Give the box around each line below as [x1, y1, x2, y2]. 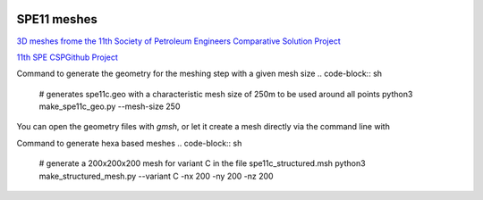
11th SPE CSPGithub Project [16, 52, 118, 62]
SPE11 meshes [16, 12, 97, 27]
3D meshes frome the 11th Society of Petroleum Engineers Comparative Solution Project [16, 36, 342, 46]
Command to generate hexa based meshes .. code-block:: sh [16, 137, 242, 148]
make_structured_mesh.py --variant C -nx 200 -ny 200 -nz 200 [38, 171, 274, 181]
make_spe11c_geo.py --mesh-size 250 [38, 101, 181, 112]
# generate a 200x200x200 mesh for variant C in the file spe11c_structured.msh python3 [38, 158, 366, 169]
